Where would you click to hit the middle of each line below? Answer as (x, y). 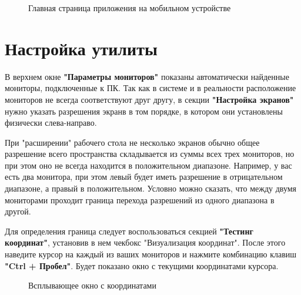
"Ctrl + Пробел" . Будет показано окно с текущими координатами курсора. (142, 265)
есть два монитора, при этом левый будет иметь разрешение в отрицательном (144, 177)
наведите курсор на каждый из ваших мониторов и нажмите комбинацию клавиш (151, 254)
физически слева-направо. (51, 123)
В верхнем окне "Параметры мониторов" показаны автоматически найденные (147, 76)
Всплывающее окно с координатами (92, 285)
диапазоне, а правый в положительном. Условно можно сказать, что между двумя (151, 188)
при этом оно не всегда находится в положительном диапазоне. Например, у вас (148, 165)
